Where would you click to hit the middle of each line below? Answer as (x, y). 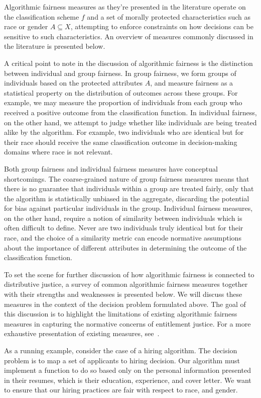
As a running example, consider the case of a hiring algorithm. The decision (121, 350)
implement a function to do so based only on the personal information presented (127, 370)
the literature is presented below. (55, 46)
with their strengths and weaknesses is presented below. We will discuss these (123, 294)
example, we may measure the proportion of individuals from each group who (123, 102)
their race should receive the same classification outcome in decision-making (121, 142)
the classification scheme (42, 16)
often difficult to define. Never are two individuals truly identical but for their (124, 228)
